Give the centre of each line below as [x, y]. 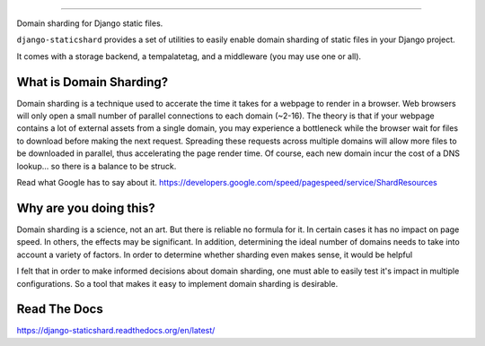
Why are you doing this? [86, 208]
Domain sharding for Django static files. [90, 23]
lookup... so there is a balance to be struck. [97, 166]
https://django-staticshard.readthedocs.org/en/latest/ [116, 331]
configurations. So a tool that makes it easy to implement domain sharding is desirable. [177, 283]
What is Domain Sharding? [93, 82]
